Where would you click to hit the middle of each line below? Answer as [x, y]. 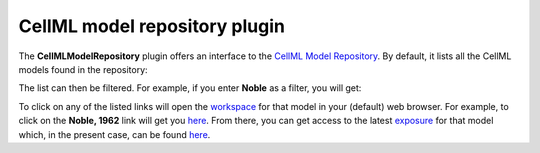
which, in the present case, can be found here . [114, 134]
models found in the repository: [83, 69]
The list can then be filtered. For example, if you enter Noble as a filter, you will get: [190, 88]
